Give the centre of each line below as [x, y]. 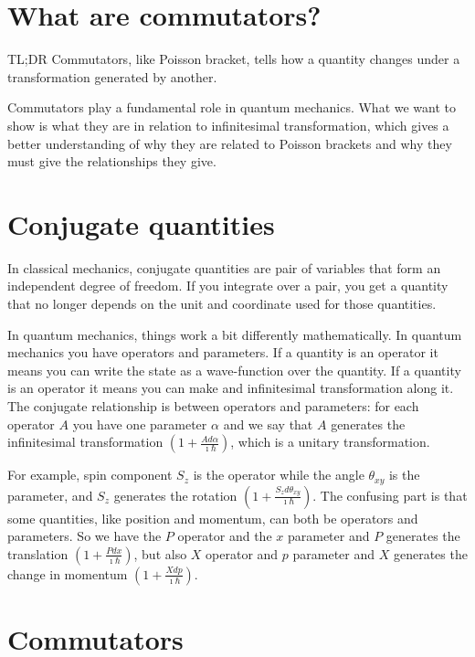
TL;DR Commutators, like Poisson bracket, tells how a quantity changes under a [234, 59]
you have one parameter [140, 424]
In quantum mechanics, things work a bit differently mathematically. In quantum [235, 334]
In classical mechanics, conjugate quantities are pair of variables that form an [224, 267]
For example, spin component [90, 475]
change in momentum [68, 573]
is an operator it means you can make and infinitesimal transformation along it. [231, 388]
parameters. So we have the [84, 536]
